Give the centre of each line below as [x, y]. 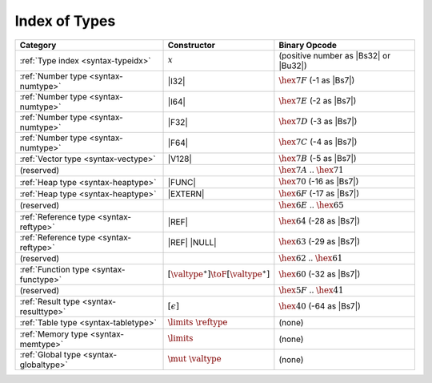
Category [38, 45]
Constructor [192, 45]
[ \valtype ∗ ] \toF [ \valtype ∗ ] [219, 273]
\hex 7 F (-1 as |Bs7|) [317, 80]
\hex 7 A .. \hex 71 [311, 170]
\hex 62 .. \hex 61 [311, 258]
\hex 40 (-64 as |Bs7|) [320, 306]
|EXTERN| [186, 194]
